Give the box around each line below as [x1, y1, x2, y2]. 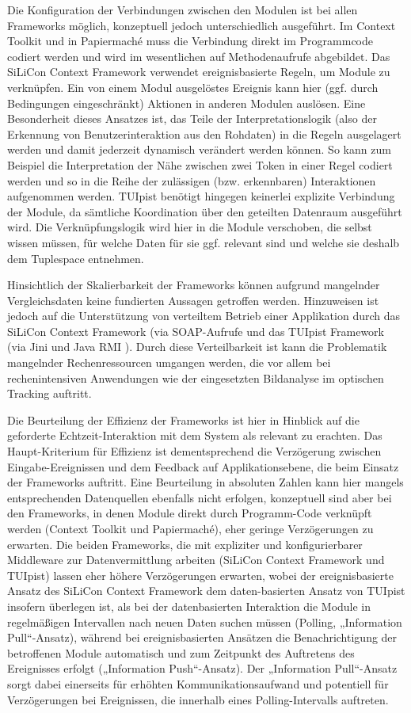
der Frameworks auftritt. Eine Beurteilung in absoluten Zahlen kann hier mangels [7, 474, 404, 490]
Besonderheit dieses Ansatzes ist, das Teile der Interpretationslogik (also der [7, 110, 377, 127]
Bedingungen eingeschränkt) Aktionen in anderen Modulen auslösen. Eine [7, 94, 366, 111]
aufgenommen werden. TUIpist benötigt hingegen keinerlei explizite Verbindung [7, 188, 395, 204]
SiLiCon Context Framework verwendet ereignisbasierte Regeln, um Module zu [7, 63, 390, 80]
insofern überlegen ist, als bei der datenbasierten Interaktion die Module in [7, 597, 371, 614]
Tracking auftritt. [7, 385, 92, 402]
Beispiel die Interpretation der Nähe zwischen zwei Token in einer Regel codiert [7, 156, 393, 173]
